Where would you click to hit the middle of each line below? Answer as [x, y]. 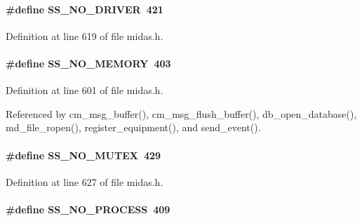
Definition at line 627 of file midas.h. [85, 181]
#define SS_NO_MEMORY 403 [88, 63]
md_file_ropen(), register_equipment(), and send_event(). [133, 127]
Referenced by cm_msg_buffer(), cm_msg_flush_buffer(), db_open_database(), [181, 113]
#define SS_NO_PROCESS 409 [88, 209]
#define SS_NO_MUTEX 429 [83, 155]
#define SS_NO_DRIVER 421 [85, 9]
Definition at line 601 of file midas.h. [85, 90]
